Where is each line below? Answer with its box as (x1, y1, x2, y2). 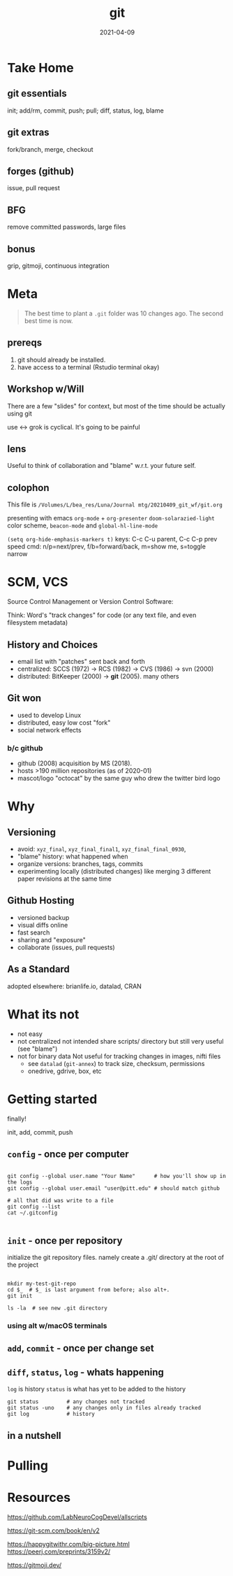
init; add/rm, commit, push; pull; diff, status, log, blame (7, 106, 164, 115)
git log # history (7, 1411, 96, 1418)
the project (7, 1261, 39, 1269)
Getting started (7, 1091, 98, 1107)
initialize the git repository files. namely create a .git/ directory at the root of (7, 1254, 225, 1262)
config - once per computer (7, 1148, 129, 1160)
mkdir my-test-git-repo (7, 1280, 77, 1288)
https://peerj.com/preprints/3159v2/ (7, 1547, 111, 1556)
